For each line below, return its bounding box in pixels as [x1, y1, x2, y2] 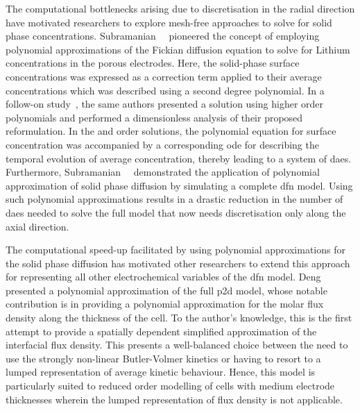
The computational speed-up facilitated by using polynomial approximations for [6, 242, 345, 257]
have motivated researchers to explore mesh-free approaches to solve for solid [6, 15, 332, 29]
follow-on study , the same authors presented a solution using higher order [6, 97, 324, 111]
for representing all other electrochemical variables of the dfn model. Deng [6, 269, 321, 284]
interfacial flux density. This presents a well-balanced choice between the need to [6, 337, 348, 352]
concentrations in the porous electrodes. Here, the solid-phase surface [6, 56, 300, 70]
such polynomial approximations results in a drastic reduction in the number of [6, 192, 343, 206]
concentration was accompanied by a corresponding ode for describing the [6, 137, 319, 151]
